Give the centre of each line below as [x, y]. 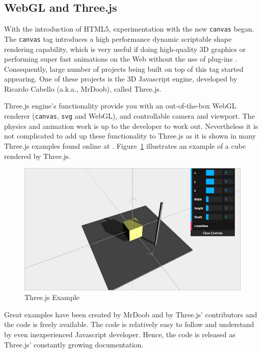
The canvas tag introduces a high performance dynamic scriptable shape [118, 38]
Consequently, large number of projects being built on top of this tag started [124, 69]
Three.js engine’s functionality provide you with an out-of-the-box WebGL [120, 106]
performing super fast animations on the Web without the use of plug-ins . [121, 59]
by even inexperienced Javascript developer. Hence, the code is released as [120, 334]
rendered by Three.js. [37, 156]
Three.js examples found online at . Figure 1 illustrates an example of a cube [125, 145]
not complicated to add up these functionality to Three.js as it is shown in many [130, 136]
